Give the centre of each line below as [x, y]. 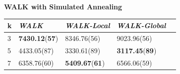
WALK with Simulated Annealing [63, 6]
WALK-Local [88, 25]
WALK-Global [141, 25]
